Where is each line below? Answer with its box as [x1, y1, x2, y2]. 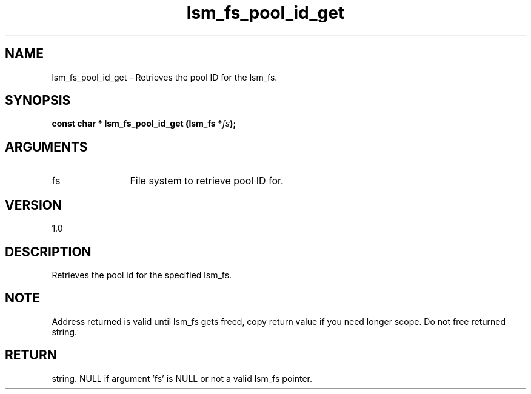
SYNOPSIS [5, 93, 71, 109]
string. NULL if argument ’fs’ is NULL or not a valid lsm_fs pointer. [52, 373, 312, 384]
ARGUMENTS [5, 139, 88, 155]
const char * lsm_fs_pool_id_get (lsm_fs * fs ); [52, 118, 236, 129]
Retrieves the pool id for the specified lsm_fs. [52, 269, 232, 280]
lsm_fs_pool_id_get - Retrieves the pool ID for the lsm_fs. [52, 72, 278, 82]
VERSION [5, 197, 62, 213]
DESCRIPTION [5, 244, 92, 259]
